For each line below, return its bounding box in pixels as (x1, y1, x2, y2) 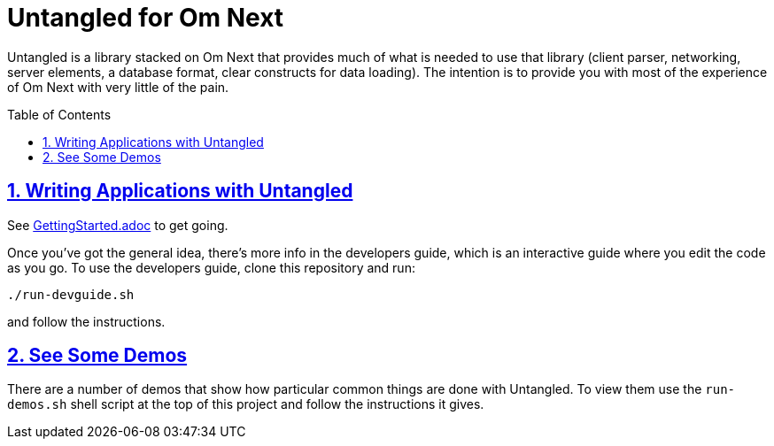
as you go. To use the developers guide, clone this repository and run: (7, 259, 415, 275)
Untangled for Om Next (7, 3, 284, 33)
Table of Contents (7, 106, 112, 122)
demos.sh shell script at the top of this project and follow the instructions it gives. (7, 396, 484, 412)
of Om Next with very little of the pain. (7, 79, 229, 95)
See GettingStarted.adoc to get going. (7, 217, 228, 233)
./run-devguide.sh (7, 287, 135, 302)
